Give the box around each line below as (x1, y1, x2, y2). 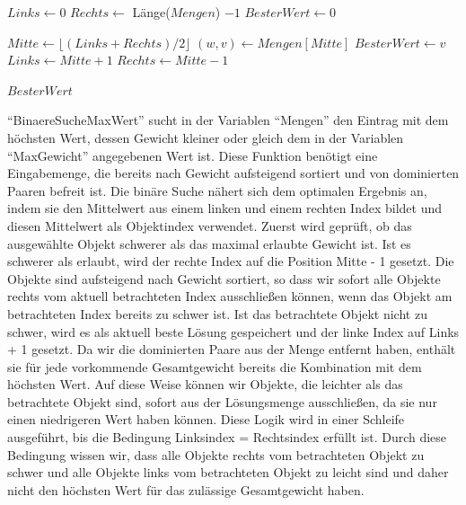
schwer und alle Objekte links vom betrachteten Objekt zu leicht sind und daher (7, 463, 449, 482)
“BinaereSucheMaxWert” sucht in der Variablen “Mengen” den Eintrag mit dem (7, 111, 449, 129)
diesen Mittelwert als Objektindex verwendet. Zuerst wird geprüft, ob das (7, 216, 412, 235)
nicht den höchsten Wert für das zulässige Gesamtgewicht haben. (7, 480, 365, 499)
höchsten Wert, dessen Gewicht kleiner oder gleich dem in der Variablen (7, 128, 404, 146)
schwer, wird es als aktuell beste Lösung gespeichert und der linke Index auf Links (7, 322, 460, 341)
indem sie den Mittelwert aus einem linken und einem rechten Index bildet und (7, 199, 443, 217)
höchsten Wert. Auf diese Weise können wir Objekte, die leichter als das (7, 375, 403, 394)
